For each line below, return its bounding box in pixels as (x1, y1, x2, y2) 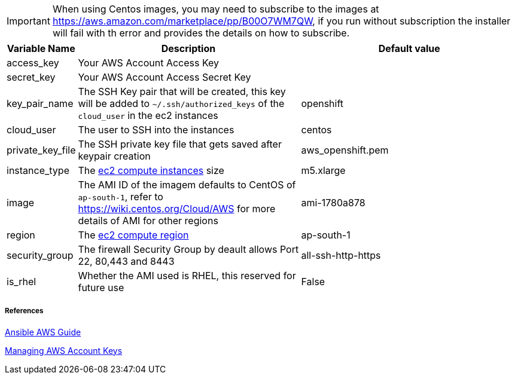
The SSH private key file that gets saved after (78, 138, 282, 150)
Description (161, 42, 216, 54)
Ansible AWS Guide (5, 326, 81, 337)
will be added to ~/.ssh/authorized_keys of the (78, 97, 285, 109)
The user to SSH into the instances (78, 124, 234, 136)
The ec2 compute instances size (78, 164, 224, 176)
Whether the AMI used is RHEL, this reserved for (78, 270, 296, 282)
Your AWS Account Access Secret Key (78, 71, 251, 83)
